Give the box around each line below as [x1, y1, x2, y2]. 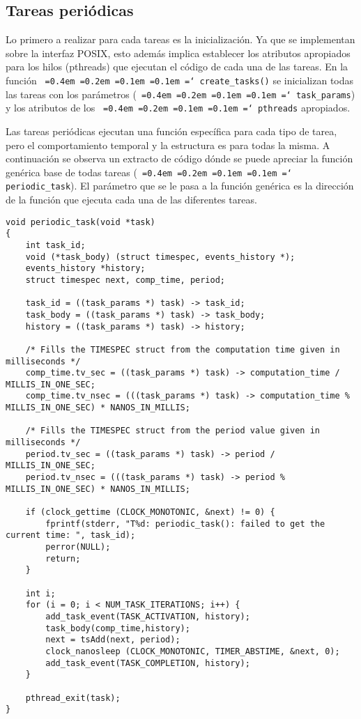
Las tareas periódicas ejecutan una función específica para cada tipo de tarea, [6, 123, 337, 138]
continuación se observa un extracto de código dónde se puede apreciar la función [6, 151, 353, 166]
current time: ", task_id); [6, 530, 136, 541]
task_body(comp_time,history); [45, 623, 190, 633]
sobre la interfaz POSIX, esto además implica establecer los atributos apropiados [6, 45, 351, 60]
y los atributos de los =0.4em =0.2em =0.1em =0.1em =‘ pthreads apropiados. [6, 100, 351, 115]
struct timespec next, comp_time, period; [25, 275, 225, 285]
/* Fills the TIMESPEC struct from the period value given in [25, 426, 321, 436]
